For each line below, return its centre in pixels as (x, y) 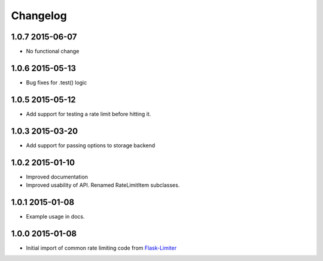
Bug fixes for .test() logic (57, 82)
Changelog (39, 16)
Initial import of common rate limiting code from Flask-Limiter (101, 248)
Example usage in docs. (55, 216)
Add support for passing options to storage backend (91, 145)
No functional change (53, 51)
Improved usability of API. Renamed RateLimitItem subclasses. (103, 185)
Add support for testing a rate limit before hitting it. (89, 114)
